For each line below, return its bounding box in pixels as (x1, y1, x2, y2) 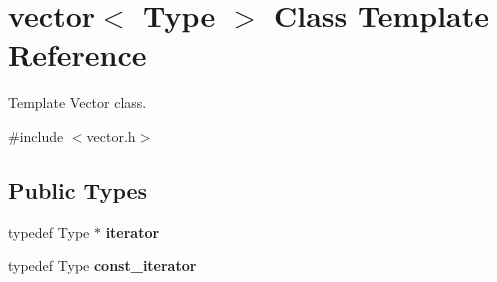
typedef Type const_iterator (8, 255, 197, 276)
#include (8, 125, 64, 146)
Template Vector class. (8, 92, 147, 113)
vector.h (86, 125, 136, 146)
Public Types (8, 174, 148, 205)
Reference (8, 34, 147, 75)
